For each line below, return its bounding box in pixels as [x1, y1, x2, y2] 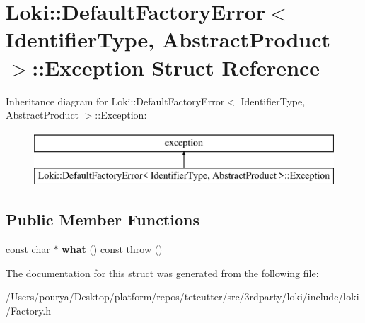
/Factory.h [6, 303, 52, 317]
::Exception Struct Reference [32, 52, 320, 81]
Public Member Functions [6, 209, 199, 230]
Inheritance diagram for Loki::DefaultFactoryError [6, 93, 225, 108]
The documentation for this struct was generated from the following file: [6, 265, 319, 280]
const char [6, 242, 50, 257]
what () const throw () [62, 242, 163, 257]
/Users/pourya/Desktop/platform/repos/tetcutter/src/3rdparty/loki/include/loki [6, 289, 359, 304]
